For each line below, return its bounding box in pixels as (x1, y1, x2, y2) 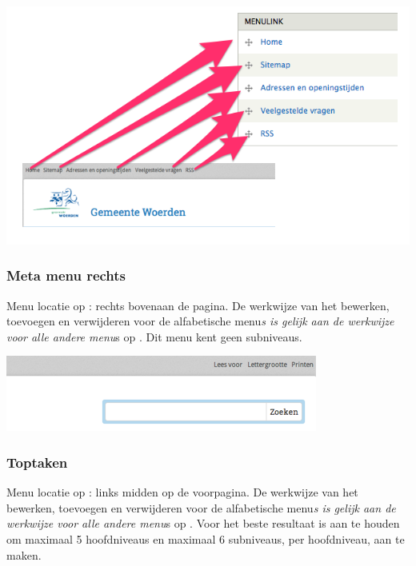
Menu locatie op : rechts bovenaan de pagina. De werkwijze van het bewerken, (6, 297, 390, 313)
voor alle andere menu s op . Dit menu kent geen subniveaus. (6, 328, 302, 345)
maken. (6, 546, 42, 563)
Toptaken (6, 452, 68, 472)
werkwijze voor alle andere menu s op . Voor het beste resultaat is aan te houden (6, 515, 400, 532)
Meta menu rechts (6, 265, 126, 285)
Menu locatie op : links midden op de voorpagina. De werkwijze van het (6, 484, 358, 500)
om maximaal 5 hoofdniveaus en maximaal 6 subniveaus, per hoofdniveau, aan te (6, 530, 405, 547)
